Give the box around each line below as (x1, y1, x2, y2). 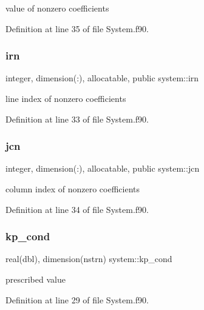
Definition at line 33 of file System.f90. (5, 112, 149, 125)
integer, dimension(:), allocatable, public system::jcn (5, 162, 200, 175)
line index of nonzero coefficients (5, 92, 126, 104)
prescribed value (5, 273, 66, 285)
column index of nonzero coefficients (5, 183, 140, 195)
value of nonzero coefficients (5, 2, 109, 14)
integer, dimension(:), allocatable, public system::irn (5, 72, 199, 84)
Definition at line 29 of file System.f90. (5, 293, 149, 306)
